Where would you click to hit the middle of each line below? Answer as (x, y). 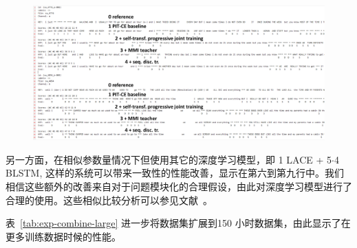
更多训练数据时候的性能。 (63, 236)
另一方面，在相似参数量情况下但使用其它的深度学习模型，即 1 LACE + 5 (169, 159)
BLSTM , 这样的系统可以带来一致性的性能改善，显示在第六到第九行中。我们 (175, 173)
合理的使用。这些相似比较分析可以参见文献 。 (109, 200)
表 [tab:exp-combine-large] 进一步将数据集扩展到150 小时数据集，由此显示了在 (178, 223)
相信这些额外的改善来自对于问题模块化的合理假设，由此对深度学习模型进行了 (179, 187)
